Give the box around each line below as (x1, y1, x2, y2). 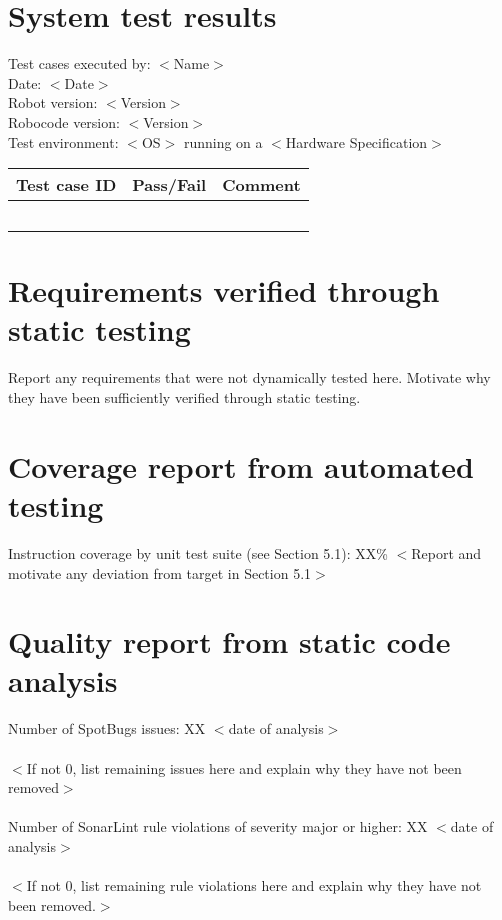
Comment (222, 173, 301, 197)
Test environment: (8, 131, 119, 152)
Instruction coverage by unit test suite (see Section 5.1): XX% (8, 542, 388, 563)
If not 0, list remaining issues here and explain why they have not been (26, 757, 462, 778)
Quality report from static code (8, 621, 451, 662)
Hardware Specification (285, 131, 428, 152)
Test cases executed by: (8, 53, 151, 74)
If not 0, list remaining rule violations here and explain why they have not (26, 875, 482, 896)
